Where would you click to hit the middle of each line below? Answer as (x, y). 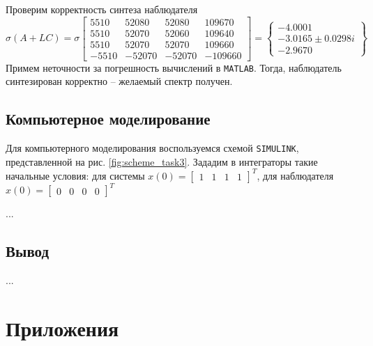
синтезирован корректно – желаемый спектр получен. (119, 81)
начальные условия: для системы (75, 175)
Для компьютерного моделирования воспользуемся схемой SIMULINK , (152, 148)
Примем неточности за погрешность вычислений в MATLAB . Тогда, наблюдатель (174, 67)
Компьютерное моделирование (108, 119)
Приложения (62, 328)
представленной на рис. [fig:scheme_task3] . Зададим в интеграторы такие (162, 161)
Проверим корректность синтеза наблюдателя (102, 9)
